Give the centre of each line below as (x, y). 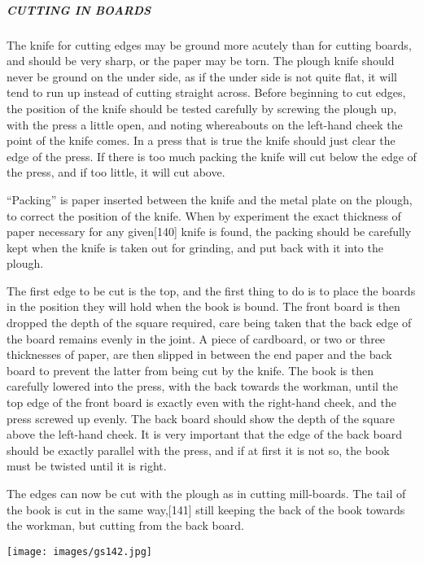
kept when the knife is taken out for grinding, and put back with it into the (195, 247)
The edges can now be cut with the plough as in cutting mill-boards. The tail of (206, 493)
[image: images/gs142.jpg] (79, 551)
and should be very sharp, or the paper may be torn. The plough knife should (201, 61)
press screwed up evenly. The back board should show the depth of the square (201, 418)
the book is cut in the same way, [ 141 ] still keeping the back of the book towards (206, 509)
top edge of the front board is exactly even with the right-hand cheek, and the (201, 402)
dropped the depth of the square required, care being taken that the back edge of (209, 323)
